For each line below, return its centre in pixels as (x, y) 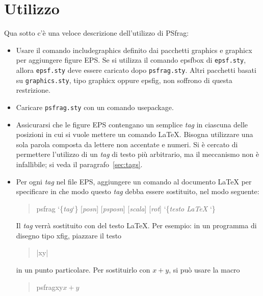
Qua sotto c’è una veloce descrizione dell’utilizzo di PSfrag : (97, 33)
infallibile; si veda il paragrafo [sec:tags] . (79, 164)
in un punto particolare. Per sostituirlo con (83, 270)
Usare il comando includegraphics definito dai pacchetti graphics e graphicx (134, 50)
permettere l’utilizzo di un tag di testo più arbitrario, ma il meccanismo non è (138, 154)
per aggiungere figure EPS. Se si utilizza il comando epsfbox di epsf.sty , (131, 60)
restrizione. (33, 90)
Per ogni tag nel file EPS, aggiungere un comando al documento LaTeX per (134, 181)
